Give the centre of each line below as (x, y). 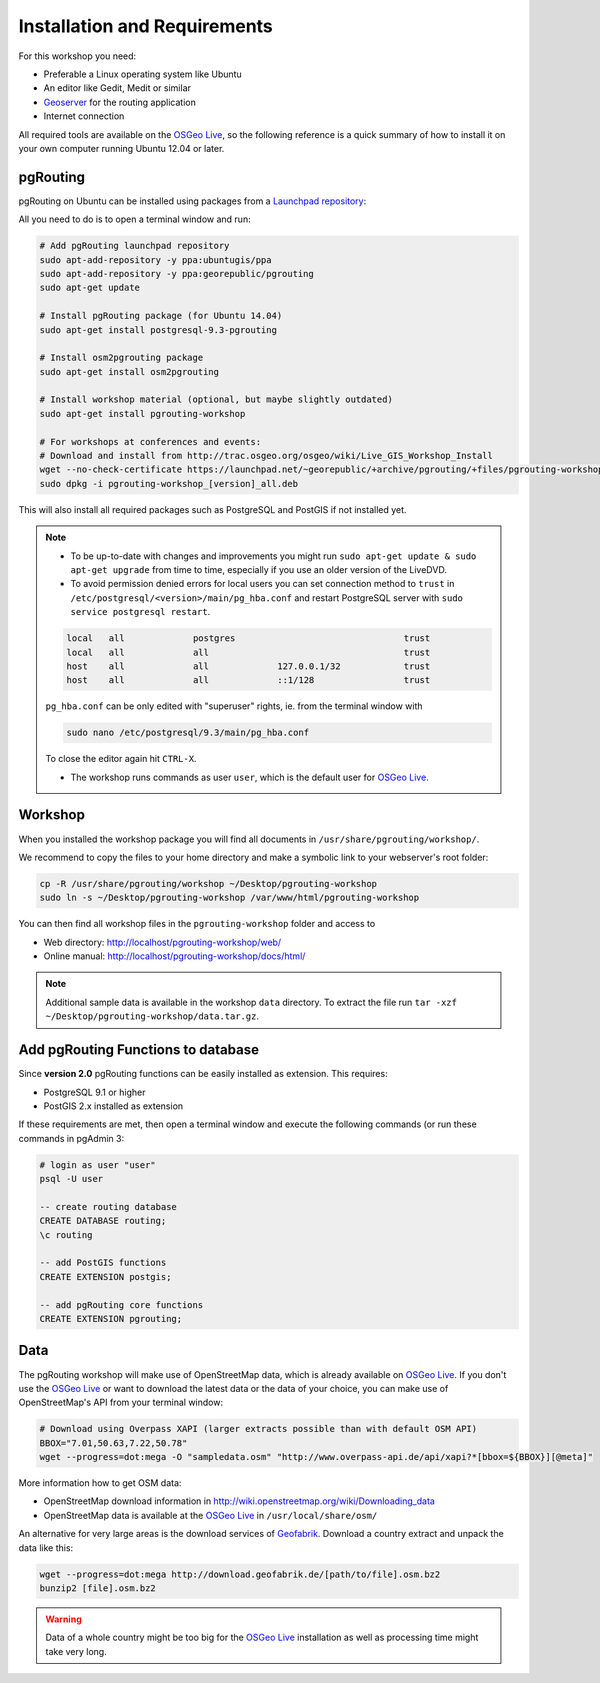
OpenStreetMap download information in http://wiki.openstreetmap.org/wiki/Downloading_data (239, 1501)
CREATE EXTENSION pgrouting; (111, 1318)
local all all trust (248, 652)
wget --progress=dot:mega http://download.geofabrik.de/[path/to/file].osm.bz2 (240, 1574)
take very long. (76, 1651)
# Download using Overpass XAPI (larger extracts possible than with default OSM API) (258, 1429)
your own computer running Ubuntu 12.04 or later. (121, 148)
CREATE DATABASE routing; (103, 1221)
